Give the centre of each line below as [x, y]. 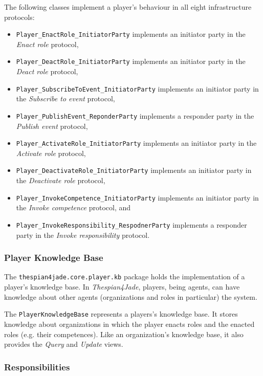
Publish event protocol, [52, 126]
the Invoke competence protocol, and [73, 207]
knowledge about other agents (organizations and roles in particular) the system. [131, 296]
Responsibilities [37, 367]
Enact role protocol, [47, 44]
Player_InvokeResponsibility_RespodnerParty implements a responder [131, 224]
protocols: [19, 17]
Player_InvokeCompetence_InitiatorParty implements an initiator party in [137, 197]
